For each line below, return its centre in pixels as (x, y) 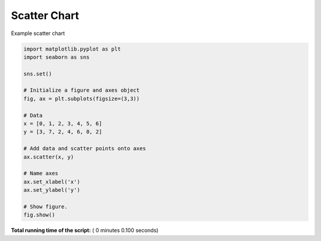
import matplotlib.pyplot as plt (72, 49)
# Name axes (41, 173)
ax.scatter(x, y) (49, 157)
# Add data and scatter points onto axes (85, 149)
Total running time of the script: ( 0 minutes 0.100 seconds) (85, 230)
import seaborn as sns (56, 57)
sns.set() (38, 74)
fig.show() (39, 215)
